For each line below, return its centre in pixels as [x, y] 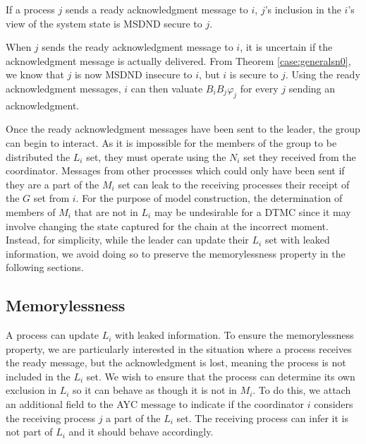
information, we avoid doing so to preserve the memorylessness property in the [176, 253]
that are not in [106, 211]
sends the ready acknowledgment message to [138, 47]
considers [334, 404]
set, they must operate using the [156, 156]
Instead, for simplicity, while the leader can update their [127, 240]
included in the [38, 376]
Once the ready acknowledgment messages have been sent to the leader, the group [183, 129]
